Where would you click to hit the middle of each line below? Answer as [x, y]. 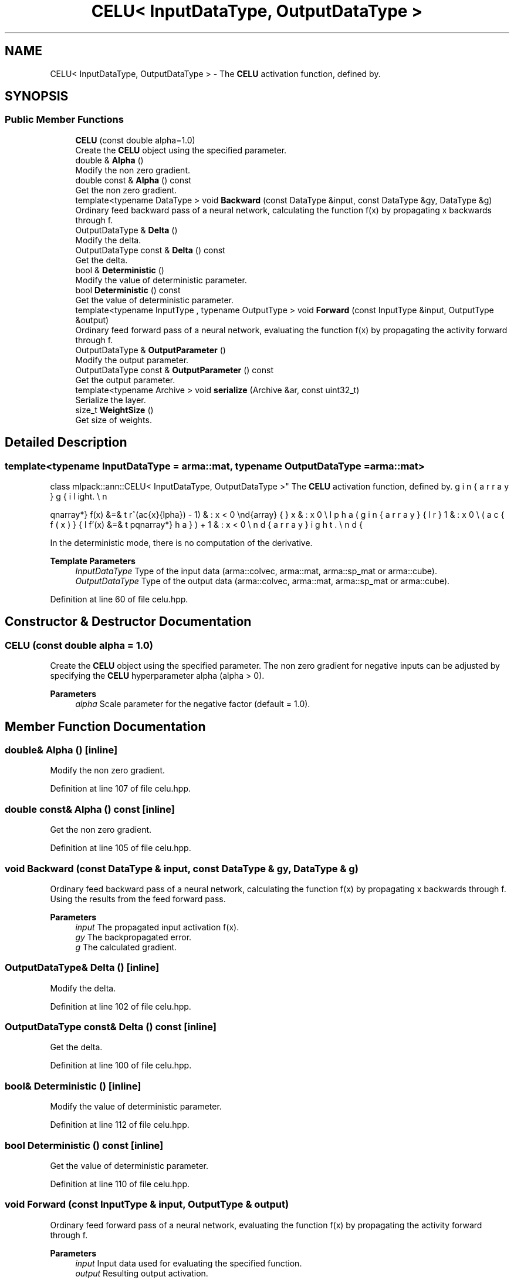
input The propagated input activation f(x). [157, 927]
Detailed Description [66, 443]
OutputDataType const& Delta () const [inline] [111, 1027]
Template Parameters [93, 561]
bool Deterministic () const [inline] [84, 1145]
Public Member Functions [64, 120]
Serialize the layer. [111, 400]
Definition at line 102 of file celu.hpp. [121, 1006]
